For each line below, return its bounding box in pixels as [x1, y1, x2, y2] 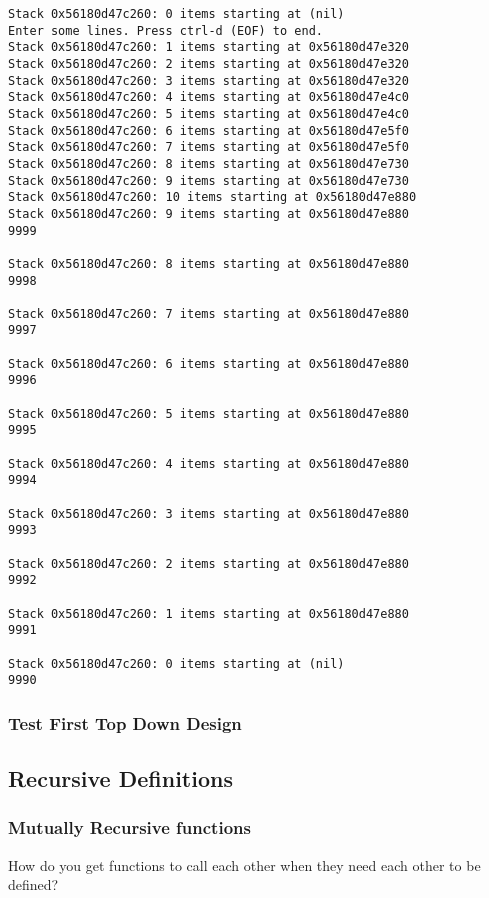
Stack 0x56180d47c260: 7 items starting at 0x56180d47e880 [8, 306, 409, 321]
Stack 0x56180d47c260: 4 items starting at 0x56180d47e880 [8, 456, 409, 471]
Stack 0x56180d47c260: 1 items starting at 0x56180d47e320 [8, 40, 409, 55]
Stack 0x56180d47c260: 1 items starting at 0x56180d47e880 [8, 606, 409, 621]
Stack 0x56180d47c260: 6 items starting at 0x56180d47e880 [8, 356, 409, 371]
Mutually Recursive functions [8, 815, 251, 840]
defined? [8, 874, 59, 895]
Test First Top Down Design [8, 710, 242, 735]
